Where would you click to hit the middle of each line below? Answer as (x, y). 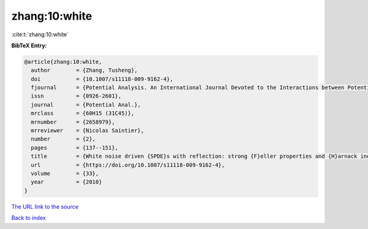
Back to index (29, 218)
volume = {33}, (65, 173)
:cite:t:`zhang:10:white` (40, 34)
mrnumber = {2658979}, (73, 122)
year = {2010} (67, 182)
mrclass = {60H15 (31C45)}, (83, 113)
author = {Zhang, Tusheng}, (84, 70)
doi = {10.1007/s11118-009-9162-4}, (102, 79)
